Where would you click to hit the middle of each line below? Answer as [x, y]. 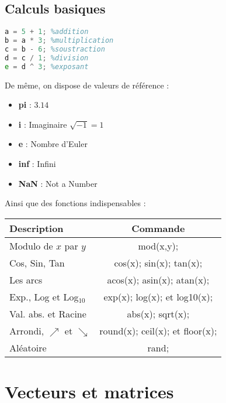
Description [36, 228]
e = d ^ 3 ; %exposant [47, 66]
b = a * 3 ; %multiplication [59, 41]
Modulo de [31, 245]
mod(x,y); [158, 245]
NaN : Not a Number [58, 183]
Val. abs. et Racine [48, 313]
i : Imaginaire [43, 124]
